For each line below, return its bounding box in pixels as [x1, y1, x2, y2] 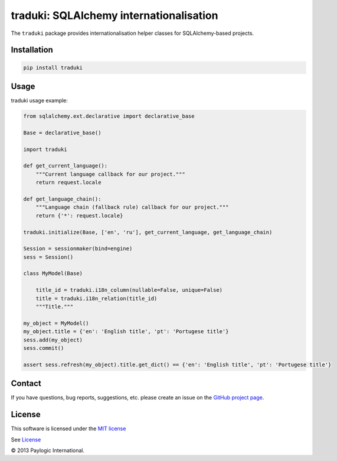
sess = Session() [23, 253, 74, 260]
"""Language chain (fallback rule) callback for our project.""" [35, 204, 229, 211]
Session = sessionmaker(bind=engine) [23, 246, 133, 252]
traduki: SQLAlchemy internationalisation [11, 9, 218, 22]
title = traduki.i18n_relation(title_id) [35, 295, 158, 302]
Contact [11, 379, 41, 389]
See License [11, 436, 41, 443]
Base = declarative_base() [23, 129, 102, 136]
